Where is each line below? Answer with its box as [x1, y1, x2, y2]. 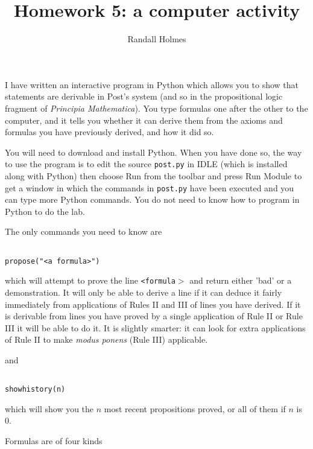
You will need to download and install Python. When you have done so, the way [5, 145, 302, 158]
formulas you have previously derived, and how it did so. [5, 126, 214, 138]
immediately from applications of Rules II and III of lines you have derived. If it [5, 298, 301, 310]
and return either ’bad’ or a [189, 274, 292, 287]
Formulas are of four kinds [5, 435, 103, 447]
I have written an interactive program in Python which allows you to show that [5, 78, 299, 91]
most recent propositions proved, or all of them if [104, 402, 286, 415]
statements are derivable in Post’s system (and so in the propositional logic [5, 90, 283, 103]
